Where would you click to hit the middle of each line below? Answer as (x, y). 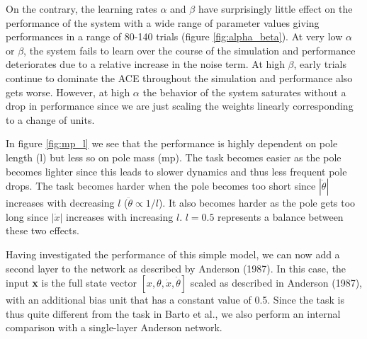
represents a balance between (281, 216)
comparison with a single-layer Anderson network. (114, 327)
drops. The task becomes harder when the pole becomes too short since (161, 186)
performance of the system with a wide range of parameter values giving (163, 22)
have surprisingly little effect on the (275, 8)
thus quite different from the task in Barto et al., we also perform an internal (173, 313)
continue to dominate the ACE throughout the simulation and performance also (179, 77)
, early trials (320, 64)
